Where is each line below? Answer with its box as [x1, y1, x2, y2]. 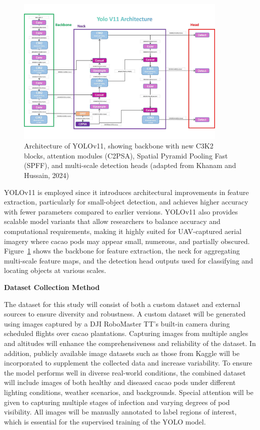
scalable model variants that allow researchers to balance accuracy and [4, 216, 220, 226]
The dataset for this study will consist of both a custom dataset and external [4, 298, 240, 309]
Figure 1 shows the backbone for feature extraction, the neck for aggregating [4, 245, 240, 256]
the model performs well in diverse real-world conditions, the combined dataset [4, 367, 246, 377]
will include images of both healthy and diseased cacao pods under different [4, 377, 236, 387]
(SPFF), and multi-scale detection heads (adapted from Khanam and [24, 160, 236, 170]
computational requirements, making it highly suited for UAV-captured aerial [4, 226, 241, 236]
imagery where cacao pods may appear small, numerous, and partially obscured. [4, 235, 250, 246]
